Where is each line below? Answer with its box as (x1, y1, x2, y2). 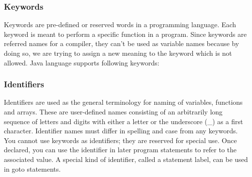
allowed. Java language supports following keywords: (4, 57, 159, 67)
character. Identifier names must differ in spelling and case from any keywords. (4, 126, 238, 136)
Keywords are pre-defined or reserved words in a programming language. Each (4, 19, 236, 30)
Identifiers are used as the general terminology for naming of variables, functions (4, 97, 243, 107)
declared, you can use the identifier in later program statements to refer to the (4, 145, 236, 155)
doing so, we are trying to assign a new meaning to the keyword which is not (4, 48, 232, 58)
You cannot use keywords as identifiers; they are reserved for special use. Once (4, 135, 237, 145)
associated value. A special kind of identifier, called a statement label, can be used (4, 154, 248, 164)
